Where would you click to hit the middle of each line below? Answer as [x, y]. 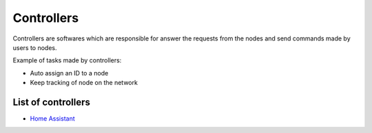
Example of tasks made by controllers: [67, 60]
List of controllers [52, 102]
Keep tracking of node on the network [84, 83]
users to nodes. [35, 47]
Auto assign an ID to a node [69, 73]
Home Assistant [52, 119]
